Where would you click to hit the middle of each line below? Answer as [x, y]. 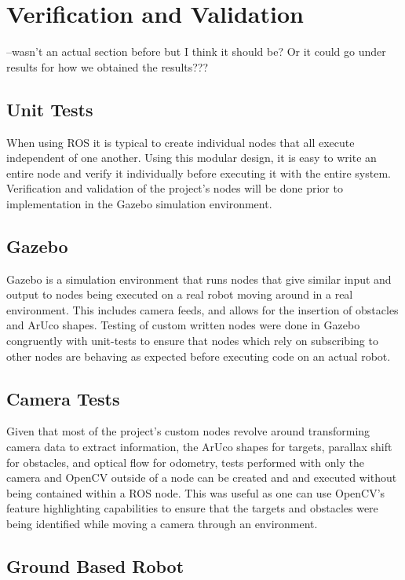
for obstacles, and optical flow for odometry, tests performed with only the [185, 462]
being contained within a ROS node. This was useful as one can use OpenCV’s [196, 492]
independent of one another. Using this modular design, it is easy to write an [192, 158]
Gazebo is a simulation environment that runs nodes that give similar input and [199, 279]
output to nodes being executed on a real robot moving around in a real [180, 294]
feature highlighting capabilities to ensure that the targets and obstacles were [192, 508]
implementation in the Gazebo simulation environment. [139, 203]
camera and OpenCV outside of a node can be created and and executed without [202, 477]
